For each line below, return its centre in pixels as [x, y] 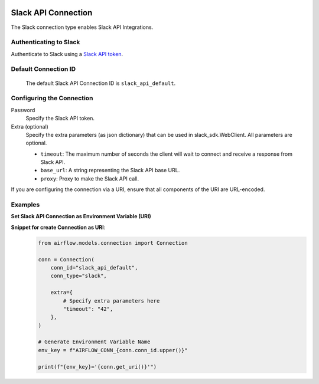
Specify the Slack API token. [60, 119]
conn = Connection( [66, 259]
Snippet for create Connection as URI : [58, 227]
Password [23, 110]
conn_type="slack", [79, 276]
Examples [25, 205]
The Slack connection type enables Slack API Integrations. [82, 27]
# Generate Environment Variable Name [94, 342]
